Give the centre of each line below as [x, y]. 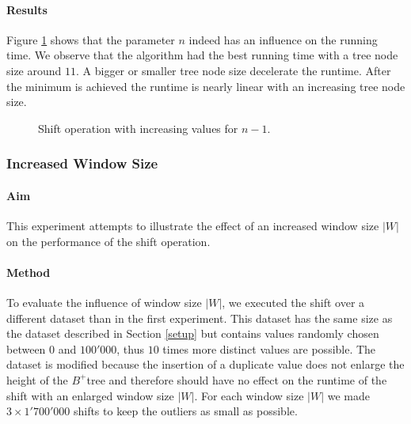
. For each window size [249, 395]
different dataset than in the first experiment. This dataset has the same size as [200, 318]
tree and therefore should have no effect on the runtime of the [237, 379]
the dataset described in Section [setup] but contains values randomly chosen [193, 333]
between [26, 348]
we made [348, 395]
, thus [131, 348]
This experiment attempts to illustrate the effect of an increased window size [193, 225]
